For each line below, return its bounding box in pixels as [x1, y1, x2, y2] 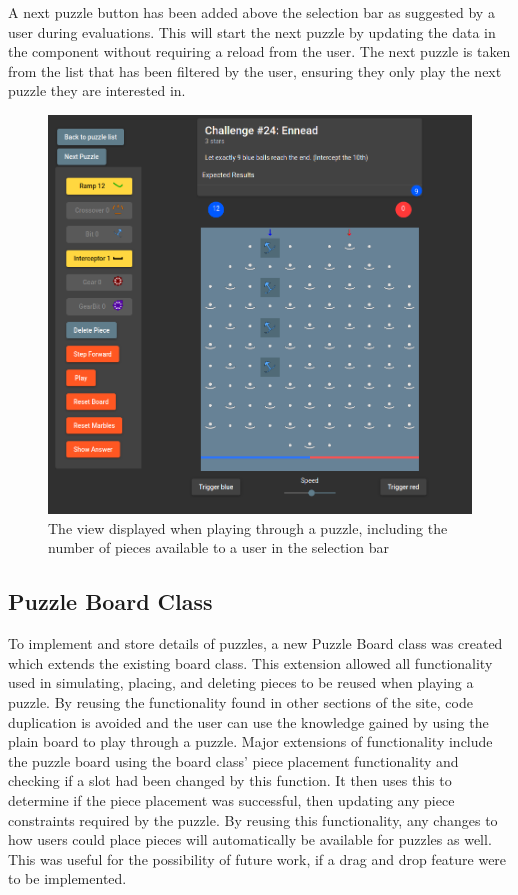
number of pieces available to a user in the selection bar [48, 537, 389, 558]
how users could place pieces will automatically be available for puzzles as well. [8, 829, 492, 850]
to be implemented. [8, 868, 127, 889]
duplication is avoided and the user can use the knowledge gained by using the [8, 711, 489, 732]
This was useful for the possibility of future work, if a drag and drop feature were [8, 848, 507, 869]
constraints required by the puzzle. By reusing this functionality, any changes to [8, 809, 498, 830]
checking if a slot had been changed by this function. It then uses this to [8, 770, 452, 791]
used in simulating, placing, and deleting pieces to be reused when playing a [8, 672, 474, 693]
